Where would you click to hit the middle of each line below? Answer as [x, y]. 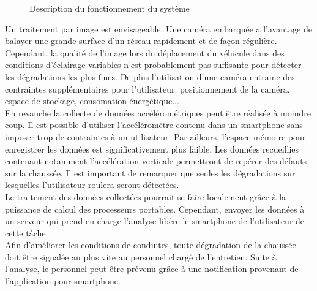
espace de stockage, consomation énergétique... [92, 101]
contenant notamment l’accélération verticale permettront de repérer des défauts [156, 161]
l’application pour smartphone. [63, 281]
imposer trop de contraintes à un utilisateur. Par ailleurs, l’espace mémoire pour [155, 136]
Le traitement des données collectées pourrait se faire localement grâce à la [146, 196]
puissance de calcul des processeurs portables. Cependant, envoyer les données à [155, 209]
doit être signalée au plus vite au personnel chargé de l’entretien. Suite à [141, 256]
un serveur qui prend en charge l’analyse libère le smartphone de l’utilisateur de [155, 221]
